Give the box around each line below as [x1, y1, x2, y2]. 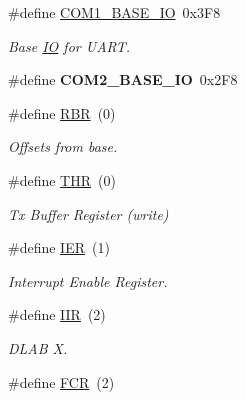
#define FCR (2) [8, 371, 115, 392]
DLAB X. [8, 337, 68, 358]
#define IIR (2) [8, 304, 106, 325]
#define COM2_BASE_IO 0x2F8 [8, 69, 238, 90]
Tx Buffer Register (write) [8, 203, 169, 224]
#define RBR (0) [8, 102, 116, 123]
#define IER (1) [8, 237, 110, 258]
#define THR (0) [8, 169, 116, 190]
